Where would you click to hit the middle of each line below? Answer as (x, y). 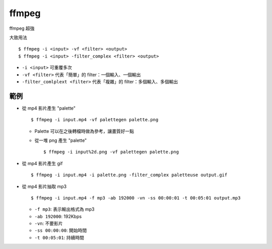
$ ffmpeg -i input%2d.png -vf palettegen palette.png (111, 152)
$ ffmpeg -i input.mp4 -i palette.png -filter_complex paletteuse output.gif (129, 175)
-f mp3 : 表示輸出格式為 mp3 (64, 209)
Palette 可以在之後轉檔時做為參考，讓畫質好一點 (84, 131)
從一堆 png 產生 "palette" (61, 140)
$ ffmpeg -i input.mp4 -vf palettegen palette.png (95, 120)
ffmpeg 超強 (22, 28)
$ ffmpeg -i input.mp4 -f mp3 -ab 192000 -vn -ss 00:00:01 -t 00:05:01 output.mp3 (136, 198)
